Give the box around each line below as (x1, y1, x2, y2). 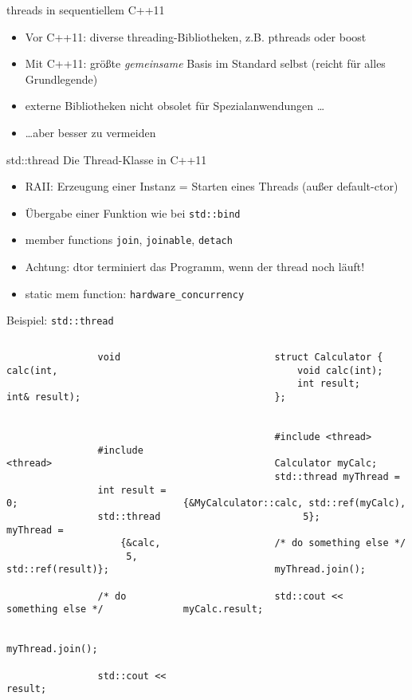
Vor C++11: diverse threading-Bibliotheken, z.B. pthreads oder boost (25, 28, 367, 45)
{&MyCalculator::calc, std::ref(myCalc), (182, 497, 406, 509)
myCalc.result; (182, 604, 264, 615)
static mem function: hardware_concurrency (25, 285, 245, 301)
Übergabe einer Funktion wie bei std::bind (25, 204, 241, 221)
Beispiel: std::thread (6, 312, 114, 328)
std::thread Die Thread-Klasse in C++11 (6, 151, 207, 167)
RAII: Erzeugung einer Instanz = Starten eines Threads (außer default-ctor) (25, 178, 398, 195)
